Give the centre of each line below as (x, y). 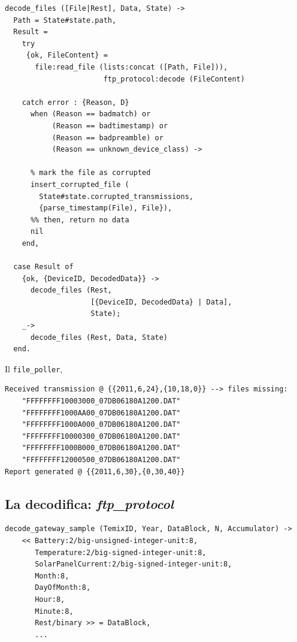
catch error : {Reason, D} (75, 102)
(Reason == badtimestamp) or (110, 126)
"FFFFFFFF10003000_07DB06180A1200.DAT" (101, 401)
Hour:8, (50, 599)
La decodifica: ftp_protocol (90, 503)
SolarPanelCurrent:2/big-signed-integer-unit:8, (134, 564)
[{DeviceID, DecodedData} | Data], (161, 302)
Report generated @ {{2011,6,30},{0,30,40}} (95, 471)
